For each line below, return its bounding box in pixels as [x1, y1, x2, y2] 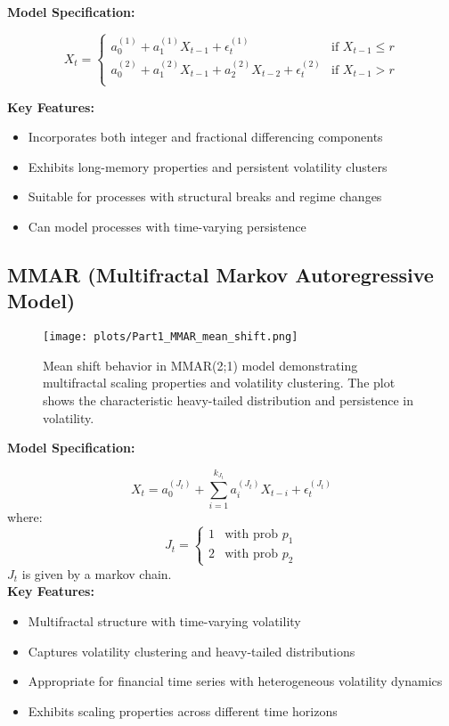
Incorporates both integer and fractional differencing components [28, 127, 383, 146]
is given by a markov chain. [21, 564, 172, 583]
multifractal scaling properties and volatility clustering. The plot [43, 373, 396, 392]
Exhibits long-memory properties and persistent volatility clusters [28, 157, 388, 175]
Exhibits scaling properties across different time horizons [28, 701, 338, 720]
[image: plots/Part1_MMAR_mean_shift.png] [43, 330, 298, 344]
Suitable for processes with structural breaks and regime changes [28, 187, 382, 206]
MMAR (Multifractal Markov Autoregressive [7, 261, 434, 289]
